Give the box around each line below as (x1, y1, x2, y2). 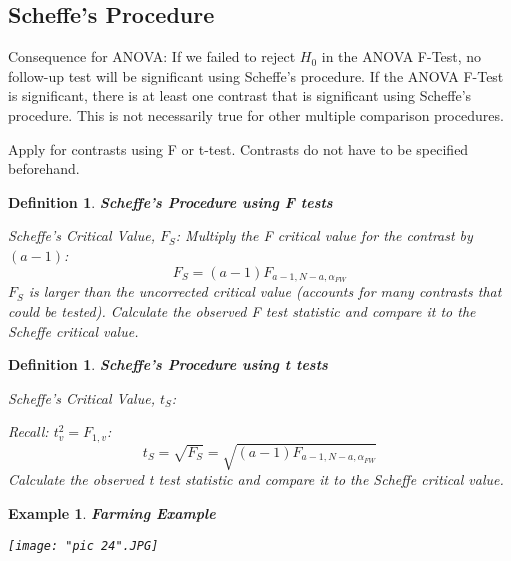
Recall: (8, 421, 49, 442)
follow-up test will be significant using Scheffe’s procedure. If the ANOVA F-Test (8, 65, 504, 86)
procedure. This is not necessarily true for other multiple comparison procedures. (8, 104, 504, 125)
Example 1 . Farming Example (8, 502, 216, 523)
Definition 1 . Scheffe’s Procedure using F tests (8, 191, 333, 212)
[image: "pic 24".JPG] (8, 538, 159, 553)
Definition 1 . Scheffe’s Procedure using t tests (8, 354, 328, 375)
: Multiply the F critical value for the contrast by (175, 225, 473, 246)
